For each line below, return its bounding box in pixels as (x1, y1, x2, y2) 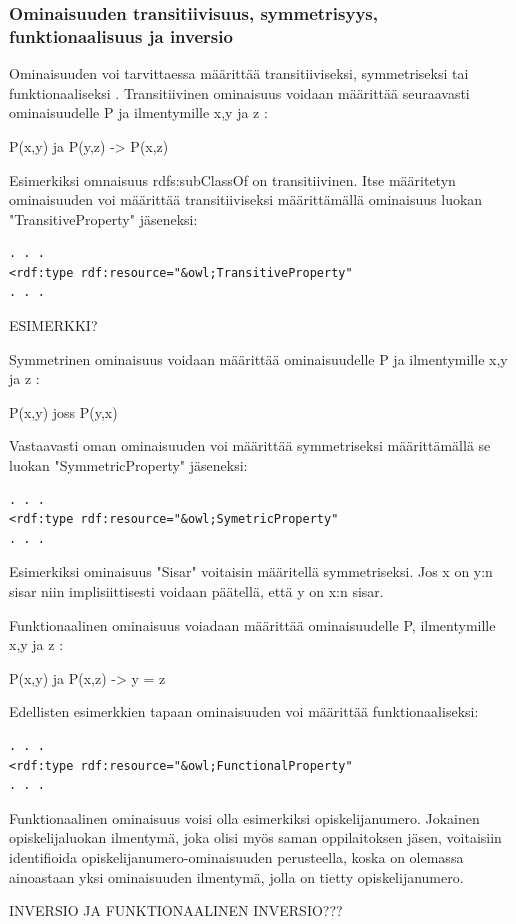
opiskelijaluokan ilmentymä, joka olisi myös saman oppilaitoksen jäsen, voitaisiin (9, 827, 502, 848)
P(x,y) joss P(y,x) (9, 401, 118, 422)
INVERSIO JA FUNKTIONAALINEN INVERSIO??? (9, 900, 343, 921)
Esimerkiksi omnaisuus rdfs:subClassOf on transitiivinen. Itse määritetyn (9, 169, 456, 190)
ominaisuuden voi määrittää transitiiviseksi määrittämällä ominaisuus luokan (9, 189, 483, 210)
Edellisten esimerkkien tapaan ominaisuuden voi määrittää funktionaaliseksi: (9, 701, 479, 722)
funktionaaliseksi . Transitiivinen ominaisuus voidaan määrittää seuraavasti (9, 82, 470, 103)
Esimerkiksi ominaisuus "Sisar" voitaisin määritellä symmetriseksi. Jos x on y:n (9, 561, 493, 582)
